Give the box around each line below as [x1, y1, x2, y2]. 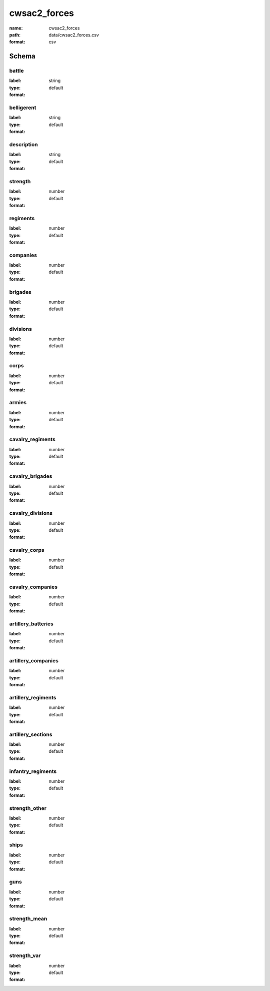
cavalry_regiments [9, 436, 56, 443]
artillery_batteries [9, 620, 53, 627]
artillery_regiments [9, 694, 56, 701]
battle [9, 68, 24, 75]
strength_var [9, 952, 41, 959]
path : [9, 32, 21, 38]
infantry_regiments [9, 768, 57, 775]
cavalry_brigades [9, 473, 52, 480]
